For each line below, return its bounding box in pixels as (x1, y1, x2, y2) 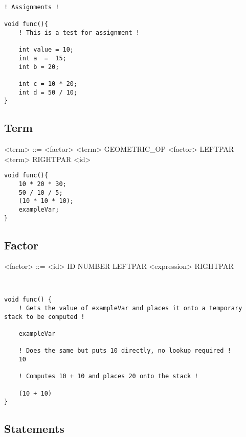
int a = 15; (18, 54, 66, 62)
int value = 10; (18, 46, 74, 54)
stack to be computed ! (4, 313, 85, 320)
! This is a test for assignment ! (18, 29, 140, 36)
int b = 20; (18, 63, 59, 71)
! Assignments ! (4, 4, 59, 11)
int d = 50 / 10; (18, 88, 78, 96)
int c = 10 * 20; (18, 80, 78, 87)
